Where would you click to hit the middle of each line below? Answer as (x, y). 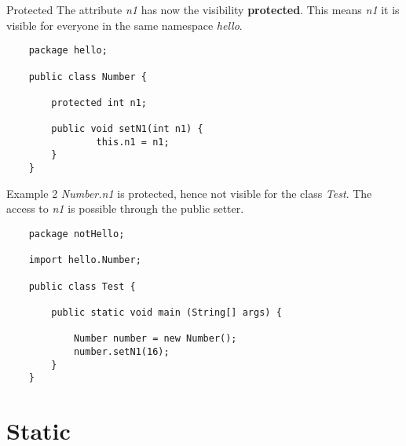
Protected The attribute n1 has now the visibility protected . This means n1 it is (203, 9)
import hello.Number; (85, 260)
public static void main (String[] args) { (166, 312)
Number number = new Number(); (155, 339)
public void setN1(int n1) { (127, 129)
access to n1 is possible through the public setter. (125, 208)
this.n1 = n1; (133, 142)
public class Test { (82, 286)
